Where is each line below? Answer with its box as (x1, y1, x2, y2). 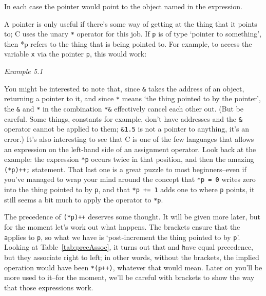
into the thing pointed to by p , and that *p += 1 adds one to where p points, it (4, 184, 255, 195)
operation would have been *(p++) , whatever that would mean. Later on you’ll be (4, 262, 262, 272)
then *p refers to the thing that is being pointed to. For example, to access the (4, 38, 252, 49)
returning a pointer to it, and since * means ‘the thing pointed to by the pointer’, (4, 93, 261, 104)
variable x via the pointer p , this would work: (4, 48, 147, 59)
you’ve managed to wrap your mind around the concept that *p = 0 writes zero (4, 174, 256, 184)
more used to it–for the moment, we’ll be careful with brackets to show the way (4, 272, 255, 283)
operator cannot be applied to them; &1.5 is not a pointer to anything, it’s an (4, 123, 249, 134)
